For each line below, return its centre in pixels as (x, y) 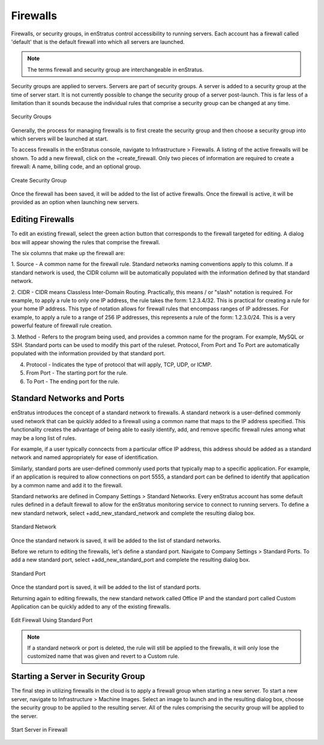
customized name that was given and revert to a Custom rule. (103, 656)
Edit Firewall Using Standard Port (52, 620)
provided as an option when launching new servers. (75, 202)
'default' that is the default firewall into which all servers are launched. (98, 41)
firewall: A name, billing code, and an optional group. (76, 167)
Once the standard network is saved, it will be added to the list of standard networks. (116, 540)
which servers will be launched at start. (60, 139)
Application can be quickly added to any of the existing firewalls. (91, 606)
